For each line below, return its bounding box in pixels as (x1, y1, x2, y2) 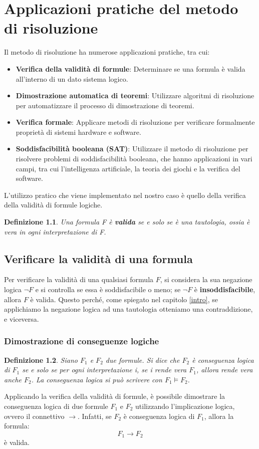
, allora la (204, 410, 234, 421)
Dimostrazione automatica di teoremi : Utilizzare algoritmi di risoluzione (16, 90, 254, 101)
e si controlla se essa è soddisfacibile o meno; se (35, 284, 181, 295)
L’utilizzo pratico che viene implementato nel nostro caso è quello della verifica (4, 189, 246, 200)
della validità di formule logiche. (4, 199, 103, 210)
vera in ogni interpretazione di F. (4, 226, 106, 237)
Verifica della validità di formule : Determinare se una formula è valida (16, 63, 245, 74)
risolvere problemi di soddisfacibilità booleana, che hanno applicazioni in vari (16, 153, 252, 164)
